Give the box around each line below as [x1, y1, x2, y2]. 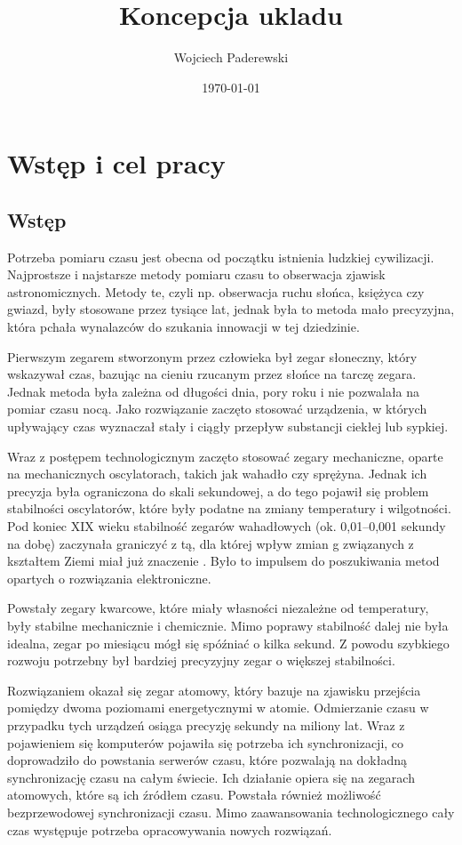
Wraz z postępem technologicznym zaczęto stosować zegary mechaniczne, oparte [7, 447, 443, 465]
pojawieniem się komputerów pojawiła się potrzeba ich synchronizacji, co [7, 733, 404, 752]
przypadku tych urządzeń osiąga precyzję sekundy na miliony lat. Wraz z [7, 715, 405, 734]
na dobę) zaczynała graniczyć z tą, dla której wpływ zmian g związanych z [7, 534, 414, 552]
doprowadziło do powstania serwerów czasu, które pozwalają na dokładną [7, 751, 408, 769]
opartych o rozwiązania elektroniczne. [7, 568, 211, 587]
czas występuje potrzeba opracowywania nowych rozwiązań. [7, 820, 332, 839]
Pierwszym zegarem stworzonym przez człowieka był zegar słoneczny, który [7, 347, 418, 366]
